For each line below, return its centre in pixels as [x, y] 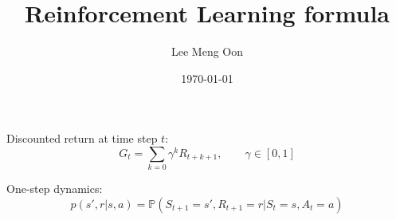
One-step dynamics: [55, 189]
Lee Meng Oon [207, 51]
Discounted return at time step [82, 138]
